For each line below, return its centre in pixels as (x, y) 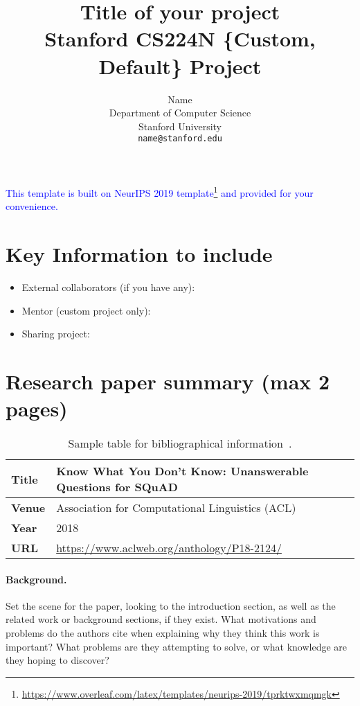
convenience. (32, 206)
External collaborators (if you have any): (108, 286)
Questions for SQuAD (117, 487)
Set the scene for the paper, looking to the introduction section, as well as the (171, 605)
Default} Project (180, 65)
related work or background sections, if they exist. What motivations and (161, 619)
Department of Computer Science (180, 113)
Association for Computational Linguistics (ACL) (176, 508)
